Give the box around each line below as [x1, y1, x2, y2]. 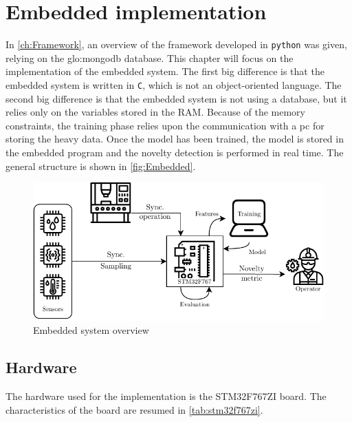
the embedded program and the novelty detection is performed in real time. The [5, 145, 344, 159]
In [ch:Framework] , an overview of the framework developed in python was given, [5, 37, 347, 52]
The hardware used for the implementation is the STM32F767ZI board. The [5, 388, 327, 403]
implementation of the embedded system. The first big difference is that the [5, 64, 324, 78]
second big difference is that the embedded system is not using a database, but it [5, 91, 347, 105]
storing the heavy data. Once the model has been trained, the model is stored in [5, 131, 344, 146]
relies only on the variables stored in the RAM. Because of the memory [5, 105, 305, 119]
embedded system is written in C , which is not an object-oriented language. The [5, 77, 342, 92]
